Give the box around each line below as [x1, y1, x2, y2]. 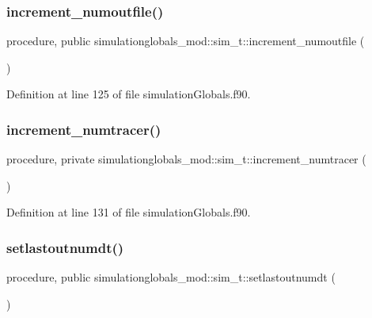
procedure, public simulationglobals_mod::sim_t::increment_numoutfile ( [6, 33, 365, 49]
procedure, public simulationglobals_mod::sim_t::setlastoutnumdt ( [6, 269, 336, 285]
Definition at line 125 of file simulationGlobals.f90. [6, 86, 251, 102]
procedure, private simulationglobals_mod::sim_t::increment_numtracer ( [6, 151, 366, 167]
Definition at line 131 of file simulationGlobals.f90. [6, 204, 251, 220]
